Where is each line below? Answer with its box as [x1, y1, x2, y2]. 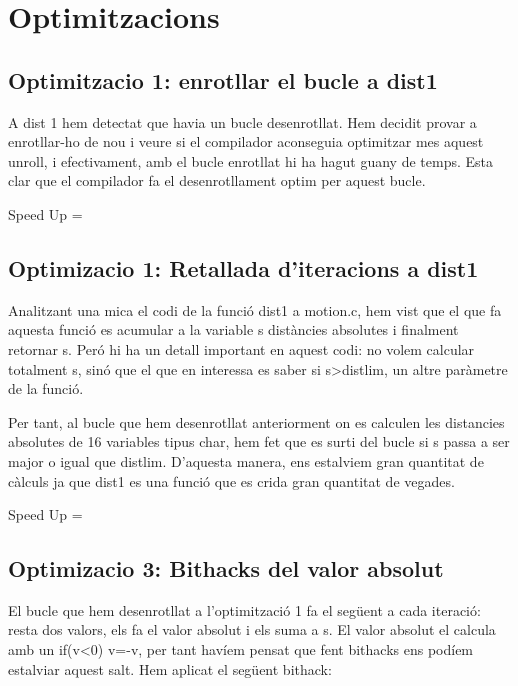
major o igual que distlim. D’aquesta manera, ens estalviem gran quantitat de [8, 450, 484, 471]
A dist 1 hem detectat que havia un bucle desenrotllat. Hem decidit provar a [8, 111, 477, 132]
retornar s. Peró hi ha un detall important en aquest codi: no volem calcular [8, 338, 475, 359]
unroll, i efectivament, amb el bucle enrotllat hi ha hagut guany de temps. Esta [8, 150, 493, 171]
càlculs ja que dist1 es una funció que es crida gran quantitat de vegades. [8, 470, 455, 491]
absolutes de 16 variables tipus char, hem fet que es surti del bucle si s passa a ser [8, 431, 510, 452]
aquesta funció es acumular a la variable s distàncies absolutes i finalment [8, 319, 459, 340]
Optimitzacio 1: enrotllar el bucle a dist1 [8, 64, 438, 95]
